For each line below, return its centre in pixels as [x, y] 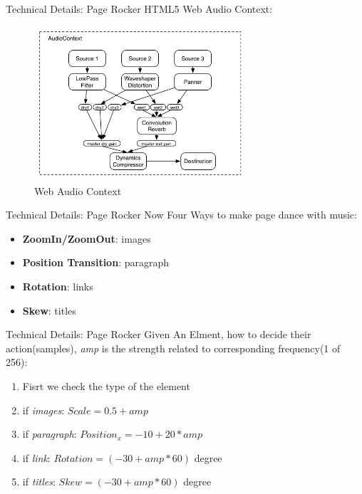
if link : [36, 457]
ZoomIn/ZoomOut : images [87, 238]
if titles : [39, 482]
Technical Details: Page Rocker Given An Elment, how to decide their [159, 334]
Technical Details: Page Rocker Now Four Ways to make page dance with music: [181, 215]
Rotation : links [58, 286]
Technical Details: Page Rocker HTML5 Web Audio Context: [139, 9]
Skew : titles [49, 310]
